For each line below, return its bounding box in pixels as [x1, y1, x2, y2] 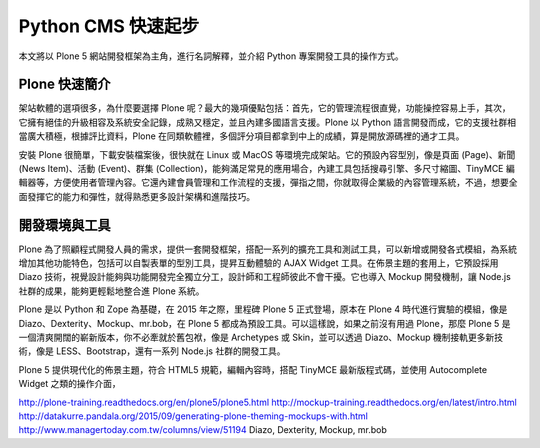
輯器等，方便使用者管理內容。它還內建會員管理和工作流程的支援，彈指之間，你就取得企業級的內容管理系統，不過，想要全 [18, 176, 518, 189]
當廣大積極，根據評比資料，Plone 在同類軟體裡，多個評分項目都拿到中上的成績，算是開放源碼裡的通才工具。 [18, 130, 465, 142]
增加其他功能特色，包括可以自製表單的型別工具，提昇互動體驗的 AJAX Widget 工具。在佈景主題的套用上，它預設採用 [18, 257, 499, 269]
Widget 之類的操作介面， [18, 378, 122, 390]
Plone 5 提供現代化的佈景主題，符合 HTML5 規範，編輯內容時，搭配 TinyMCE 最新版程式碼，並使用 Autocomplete [18, 363, 488, 375]
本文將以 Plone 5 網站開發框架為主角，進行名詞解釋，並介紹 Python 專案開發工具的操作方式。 [18, 50, 404, 62]
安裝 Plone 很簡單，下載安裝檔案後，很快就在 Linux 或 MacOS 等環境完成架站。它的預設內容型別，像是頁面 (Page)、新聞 [18, 148, 516, 160]
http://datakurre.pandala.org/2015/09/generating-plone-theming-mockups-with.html [18, 410, 369, 422]
